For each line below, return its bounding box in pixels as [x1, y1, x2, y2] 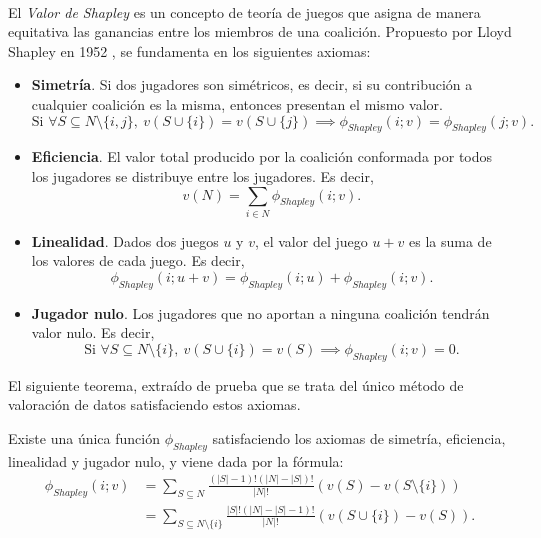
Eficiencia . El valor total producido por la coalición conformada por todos [31, 146, 493, 167]
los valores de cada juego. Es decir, [31, 250, 245, 271]
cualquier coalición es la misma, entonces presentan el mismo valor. [31, 93, 443, 114]
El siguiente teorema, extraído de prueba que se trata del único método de [8, 374, 464, 395]
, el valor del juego [254, 230, 368, 251]
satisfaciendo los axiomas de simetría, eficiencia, [212, 428, 506, 449]
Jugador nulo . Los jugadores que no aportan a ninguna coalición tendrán [31, 302, 490, 323]
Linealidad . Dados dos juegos [31, 230, 219, 251]
